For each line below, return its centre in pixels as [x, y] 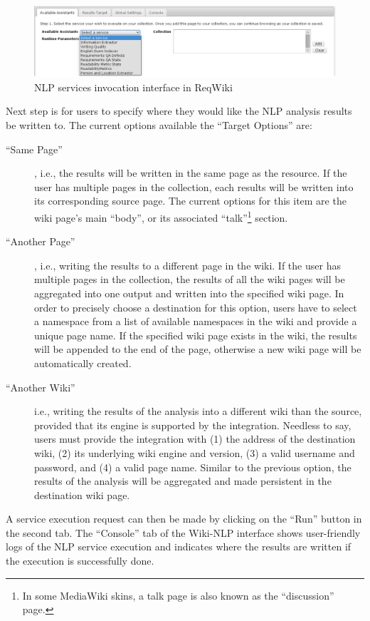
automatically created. [83, 363]
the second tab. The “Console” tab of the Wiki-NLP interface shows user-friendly [183, 532]
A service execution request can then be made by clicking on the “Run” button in [184, 519]
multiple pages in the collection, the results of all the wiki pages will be [190, 279]
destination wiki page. [82, 494]
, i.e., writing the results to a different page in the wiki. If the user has [187, 265]
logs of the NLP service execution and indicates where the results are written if [179, 546]
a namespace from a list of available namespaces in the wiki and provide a [196, 321]
